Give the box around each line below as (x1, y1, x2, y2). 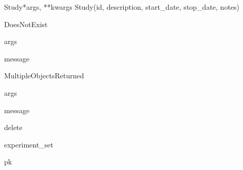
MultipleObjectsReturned (4, 70, 84, 81)
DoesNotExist (4, 18, 48, 29)
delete (4, 122, 23, 133)
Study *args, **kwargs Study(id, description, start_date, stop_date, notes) (4, 2, 240, 12)
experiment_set (4, 139, 53, 150)
